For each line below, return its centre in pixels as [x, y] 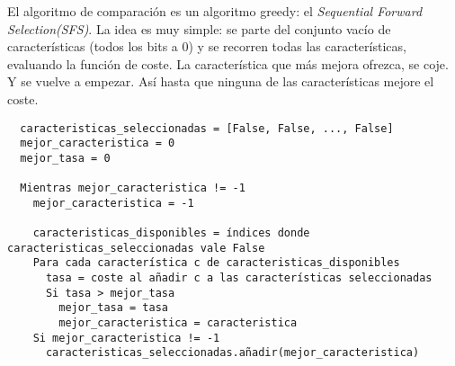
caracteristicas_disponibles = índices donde [171, 233]
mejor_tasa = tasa [113, 308]
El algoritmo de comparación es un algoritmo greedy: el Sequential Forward [215, 11]
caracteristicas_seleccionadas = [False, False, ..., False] [207, 128]
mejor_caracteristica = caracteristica [178, 323]
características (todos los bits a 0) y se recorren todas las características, [207, 46]
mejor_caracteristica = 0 [98, 143]
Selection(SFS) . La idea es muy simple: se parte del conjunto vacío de [199, 28]
